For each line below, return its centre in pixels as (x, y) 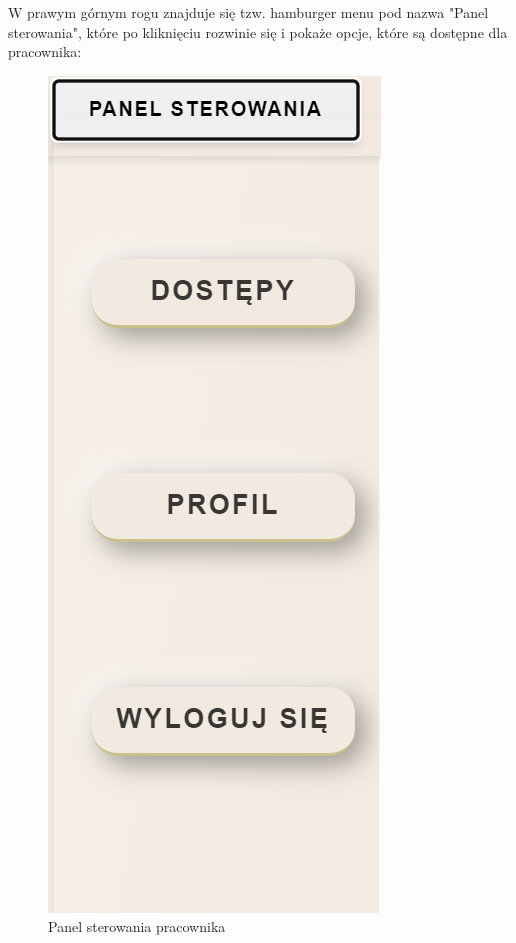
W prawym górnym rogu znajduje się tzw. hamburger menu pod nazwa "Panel (248, 12)
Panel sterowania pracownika (137, 926)
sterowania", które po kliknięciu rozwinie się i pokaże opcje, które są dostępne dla (258, 31)
